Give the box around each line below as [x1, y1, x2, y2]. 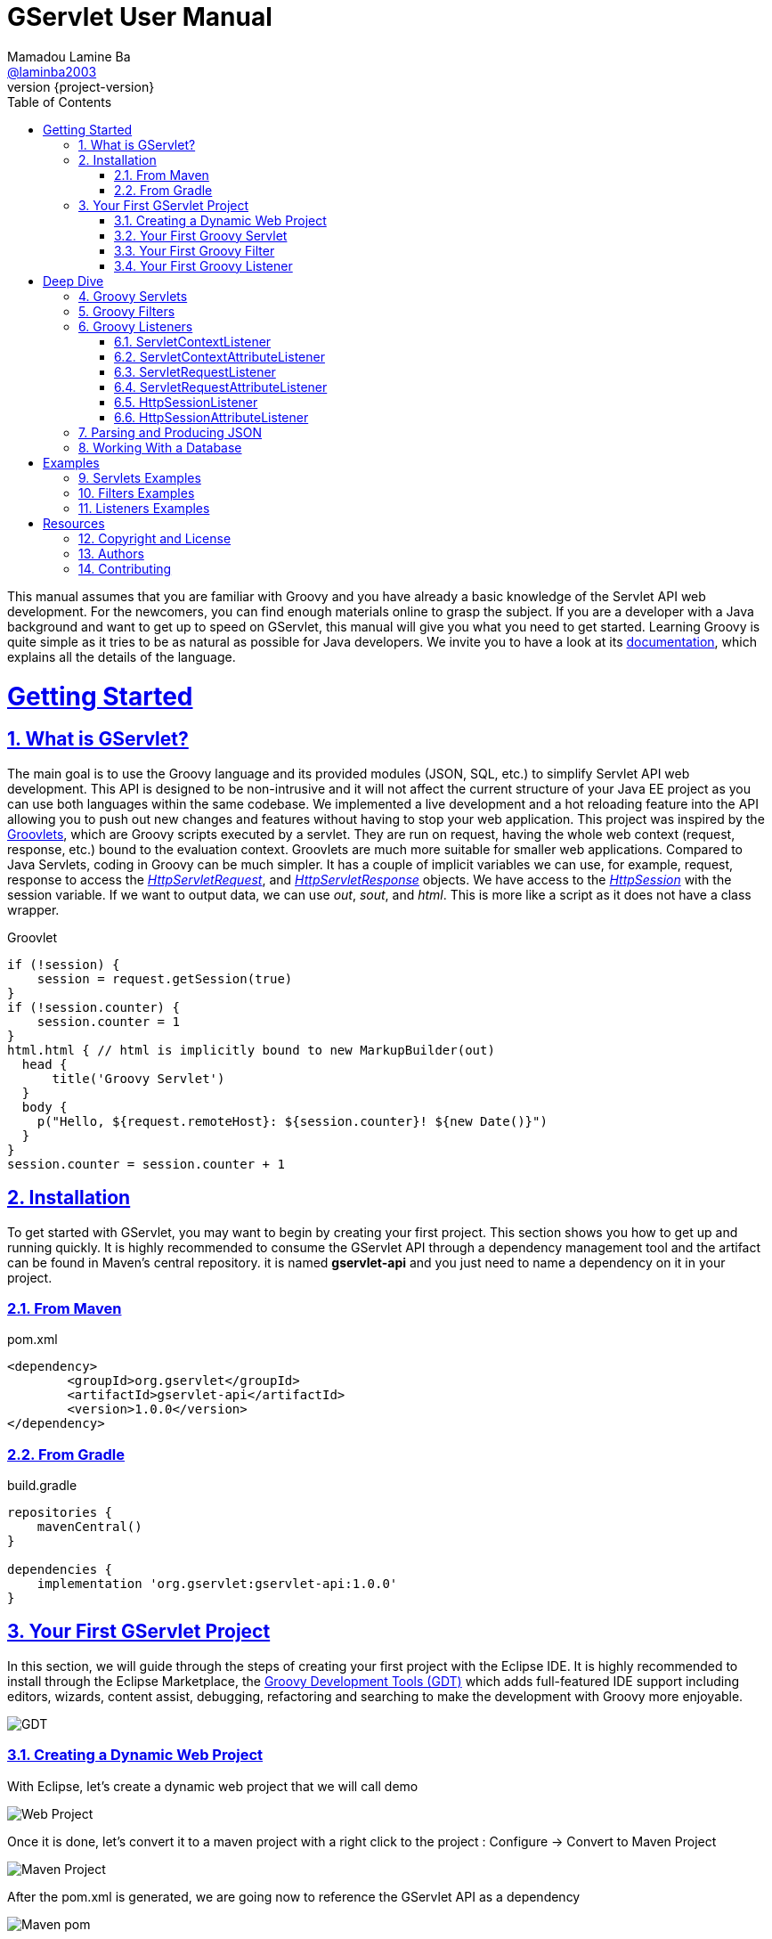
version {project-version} [7, 78, 155, 94]
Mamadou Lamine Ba [7, 48, 131, 64]
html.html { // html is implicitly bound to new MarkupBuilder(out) [7, 1042, 495, 1057]
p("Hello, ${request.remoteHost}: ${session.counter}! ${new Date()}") [37, 1113, 548, 1128]
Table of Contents [7, 94, 112, 110]
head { [21, 1056, 68, 1071]
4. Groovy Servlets [78, 288, 188, 304]
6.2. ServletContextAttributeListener [114, 348, 325, 364]
